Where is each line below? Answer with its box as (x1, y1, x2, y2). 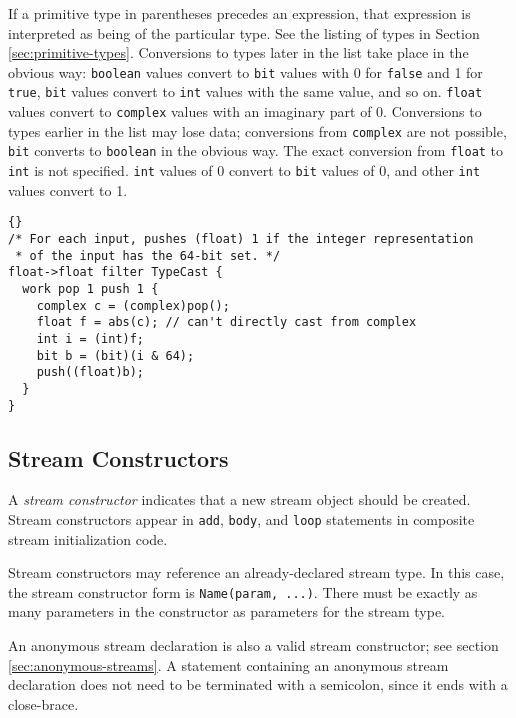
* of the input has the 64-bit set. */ (15, 248, 281, 263)
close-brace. (8, 693, 79, 714)
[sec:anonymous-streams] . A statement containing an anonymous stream (8, 654, 449, 675)
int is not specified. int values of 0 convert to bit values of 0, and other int (8, 160, 481, 181)
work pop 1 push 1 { (22, 281, 159, 296)
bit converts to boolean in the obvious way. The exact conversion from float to (8, 140, 504, 161)
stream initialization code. (8, 528, 168, 549)
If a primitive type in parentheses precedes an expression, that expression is (8, 3, 471, 23)
